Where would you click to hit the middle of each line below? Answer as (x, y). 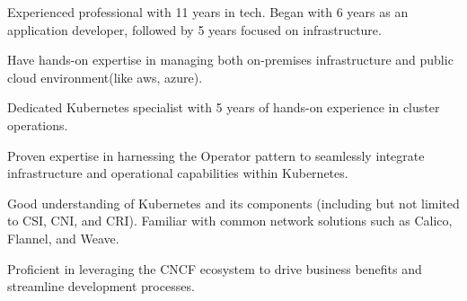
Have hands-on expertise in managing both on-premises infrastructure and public (230, 60)
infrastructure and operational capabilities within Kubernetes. (178, 173)
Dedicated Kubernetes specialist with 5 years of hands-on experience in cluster (224, 107)
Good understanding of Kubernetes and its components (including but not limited (233, 203)
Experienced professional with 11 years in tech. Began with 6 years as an (208, 12)
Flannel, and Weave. (63, 238)
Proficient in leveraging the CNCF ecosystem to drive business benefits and (215, 268)
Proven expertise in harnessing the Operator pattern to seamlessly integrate (216, 155)
